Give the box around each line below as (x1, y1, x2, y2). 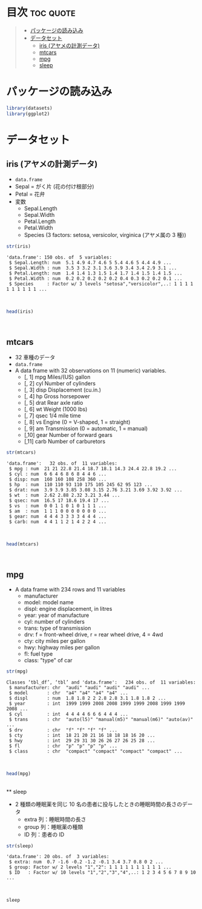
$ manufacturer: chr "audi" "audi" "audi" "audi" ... (8, 684, 150, 691)
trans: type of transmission (24, 624, 91, 631)
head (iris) (6, 308, 34, 315)
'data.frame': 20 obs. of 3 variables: (6, 854, 110, 860)
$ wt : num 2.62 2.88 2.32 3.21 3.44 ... (8, 492, 120, 499)
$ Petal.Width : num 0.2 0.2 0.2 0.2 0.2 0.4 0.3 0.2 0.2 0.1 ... (8, 275, 183, 282)
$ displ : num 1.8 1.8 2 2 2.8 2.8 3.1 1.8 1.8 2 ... (8, 695, 166, 701)
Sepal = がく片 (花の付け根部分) (15, 182, 95, 190)
